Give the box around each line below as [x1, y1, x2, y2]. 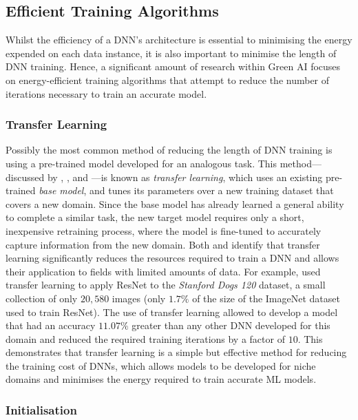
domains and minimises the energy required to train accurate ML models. [6, 372, 317, 386]
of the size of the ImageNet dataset [192, 291, 340, 305]
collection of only [6, 291, 78, 305]
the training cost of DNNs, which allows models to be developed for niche [6, 358, 316, 372]
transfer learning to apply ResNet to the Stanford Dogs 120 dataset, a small [6, 277, 326, 292]
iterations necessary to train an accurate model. [6, 86, 207, 101]
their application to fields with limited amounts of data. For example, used [6, 264, 321, 278]
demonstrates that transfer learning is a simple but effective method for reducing [6, 345, 347, 359]
